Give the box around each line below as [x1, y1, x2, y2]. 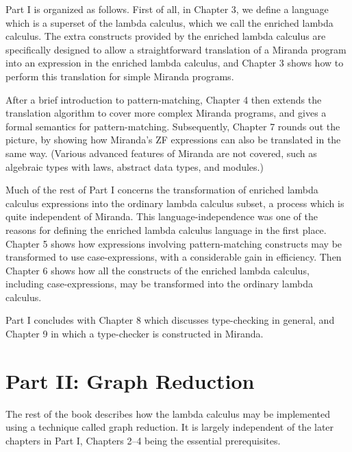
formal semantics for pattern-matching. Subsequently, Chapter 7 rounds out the [5, 119, 340, 133]
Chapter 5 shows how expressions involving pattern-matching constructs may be [5, 236, 342, 250]
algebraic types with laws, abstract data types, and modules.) [5, 159, 264, 174]
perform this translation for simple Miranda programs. [5, 69, 234, 83]
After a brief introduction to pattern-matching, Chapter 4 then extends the [5, 92, 322, 106]
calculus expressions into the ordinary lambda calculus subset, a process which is [5, 195, 344, 210]
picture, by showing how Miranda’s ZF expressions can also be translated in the [5, 132, 341, 147]
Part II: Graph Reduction [5, 366, 255, 394]
